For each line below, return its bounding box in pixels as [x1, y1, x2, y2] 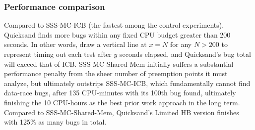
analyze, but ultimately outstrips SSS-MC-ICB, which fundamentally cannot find [4, 78, 251, 88]
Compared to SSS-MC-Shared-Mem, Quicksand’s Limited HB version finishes [4, 107, 239, 117]
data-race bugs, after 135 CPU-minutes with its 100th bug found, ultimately [4, 87, 236, 98]
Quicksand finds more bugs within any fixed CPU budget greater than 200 [4, 29, 231, 40]
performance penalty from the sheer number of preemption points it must [4, 68, 228, 79]
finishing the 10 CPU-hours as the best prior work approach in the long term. [4, 97, 240, 107]
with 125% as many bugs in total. [4, 117, 107, 127]
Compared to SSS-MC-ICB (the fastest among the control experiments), [4, 20, 224, 30]
